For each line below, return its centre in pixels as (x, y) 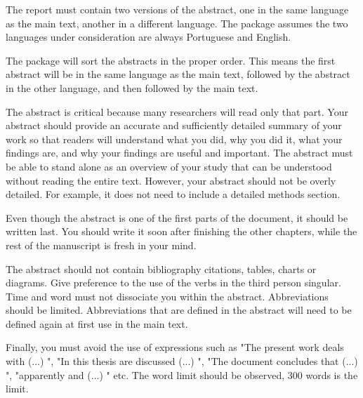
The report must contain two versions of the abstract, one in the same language (177, 9)
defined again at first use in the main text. (97, 323)
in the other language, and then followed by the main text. (132, 87)
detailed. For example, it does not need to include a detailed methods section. (173, 194)
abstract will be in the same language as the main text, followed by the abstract (178, 74)
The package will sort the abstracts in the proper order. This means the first (171, 60)
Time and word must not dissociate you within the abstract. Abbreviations (167, 296)
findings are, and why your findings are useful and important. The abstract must (179, 153)
